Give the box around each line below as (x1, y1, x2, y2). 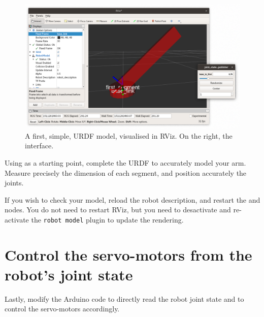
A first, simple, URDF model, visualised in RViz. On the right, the (25, 130, 233, 141)
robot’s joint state (5, 264, 133, 284)
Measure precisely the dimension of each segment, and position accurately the (5, 167, 247, 178)
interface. (25, 140, 54, 151)
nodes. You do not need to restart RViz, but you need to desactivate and (5, 204, 231, 215)
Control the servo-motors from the (5, 244, 252, 265)
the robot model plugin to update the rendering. (31, 214, 184, 225)
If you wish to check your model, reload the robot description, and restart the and (5, 194, 260, 205)
